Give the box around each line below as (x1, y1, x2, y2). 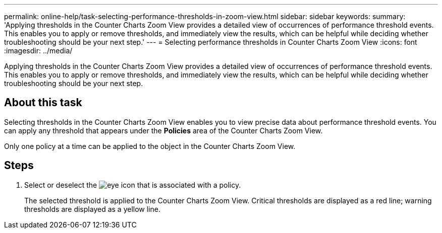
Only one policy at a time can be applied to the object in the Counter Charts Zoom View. (4, 141, 296, 150)
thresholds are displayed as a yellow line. (24, 204, 160, 213)
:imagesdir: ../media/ (4, 46, 73, 55)
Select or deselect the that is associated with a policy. (24, 180, 241, 189)
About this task (4, 96, 82, 109)
